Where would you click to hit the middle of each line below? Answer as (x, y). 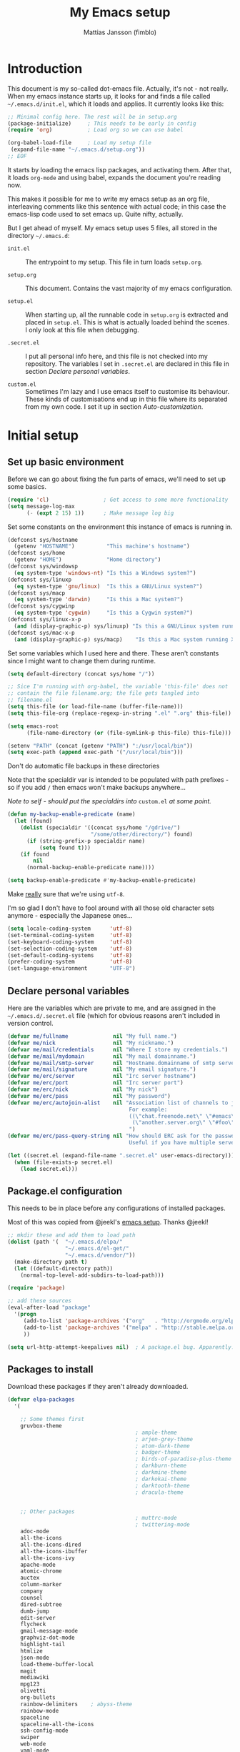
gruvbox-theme (41, 1426)
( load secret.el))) (49, 1169)
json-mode (35, 1658)
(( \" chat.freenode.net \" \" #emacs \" (183, 1116)
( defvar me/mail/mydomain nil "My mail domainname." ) (102, 1056)
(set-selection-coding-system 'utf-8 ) (70, 949)
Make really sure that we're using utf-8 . (66, 894)
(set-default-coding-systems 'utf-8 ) (70, 955)
